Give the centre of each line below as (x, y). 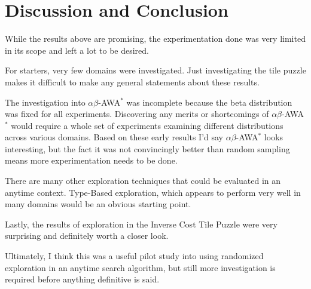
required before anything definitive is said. (82, 279)
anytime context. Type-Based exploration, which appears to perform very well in (153, 192)
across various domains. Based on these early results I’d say (114, 137)
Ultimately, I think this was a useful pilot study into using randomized (134, 256)
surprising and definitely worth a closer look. (87, 236)
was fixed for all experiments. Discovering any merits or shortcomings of (137, 114)
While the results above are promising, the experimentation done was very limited (155, 39)
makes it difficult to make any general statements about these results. (132, 82)
